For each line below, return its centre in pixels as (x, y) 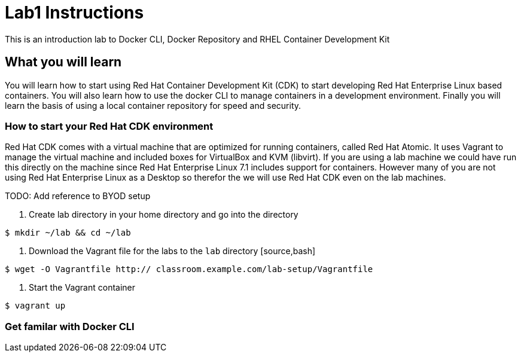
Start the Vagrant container (82, 288)
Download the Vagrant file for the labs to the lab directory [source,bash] (172, 251)
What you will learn (63, 62)
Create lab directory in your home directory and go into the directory (164, 215)
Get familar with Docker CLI (70, 326)
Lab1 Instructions (74, 13)
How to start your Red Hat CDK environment (109, 126)
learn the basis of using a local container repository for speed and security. (153, 105)
